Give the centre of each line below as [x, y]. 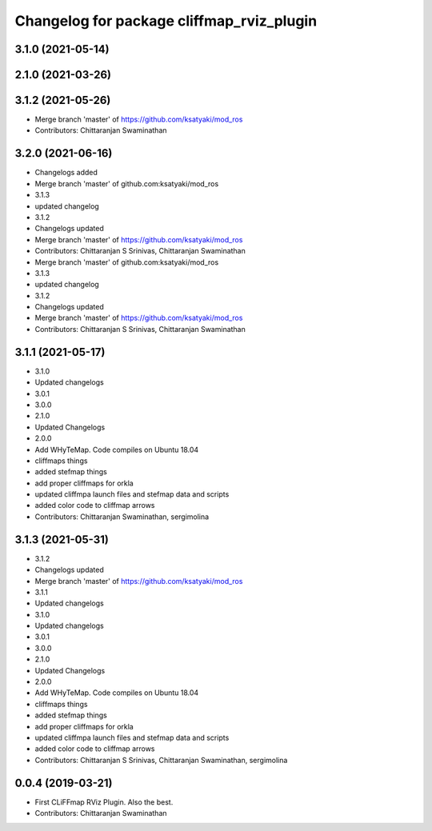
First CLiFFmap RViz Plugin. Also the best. [104, 802]
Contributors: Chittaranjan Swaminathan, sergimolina [122, 517]
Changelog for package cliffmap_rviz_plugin [166, 21]
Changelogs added [66, 173]
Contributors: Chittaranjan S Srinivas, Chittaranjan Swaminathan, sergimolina [161, 760]
